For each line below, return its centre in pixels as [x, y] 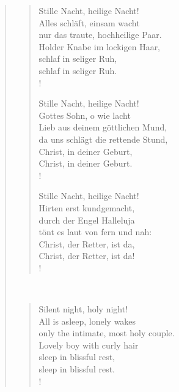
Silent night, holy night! [83, 309]
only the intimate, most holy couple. [107, 333]
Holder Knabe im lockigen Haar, [100, 46]
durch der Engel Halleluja [87, 220]
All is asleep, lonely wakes [87, 321]
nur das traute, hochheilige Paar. [100, 35]
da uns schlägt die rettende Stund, [103, 139]
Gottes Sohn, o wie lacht [85, 115]
